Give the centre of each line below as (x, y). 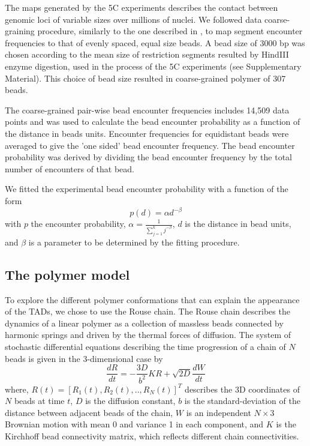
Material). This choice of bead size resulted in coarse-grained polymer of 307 (145, 78)
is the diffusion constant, (130, 401)
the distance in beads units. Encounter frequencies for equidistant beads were (147, 133)
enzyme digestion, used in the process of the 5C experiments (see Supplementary (153, 66)
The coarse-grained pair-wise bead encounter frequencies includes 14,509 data (147, 110)
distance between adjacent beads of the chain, (89, 412)
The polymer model (67, 274)
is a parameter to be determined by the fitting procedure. (134, 242)
